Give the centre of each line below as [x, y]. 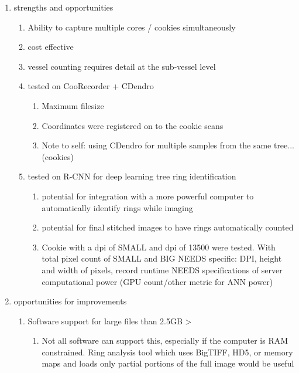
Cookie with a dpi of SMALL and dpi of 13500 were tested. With [159, 247]
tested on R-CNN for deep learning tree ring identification [132, 176]
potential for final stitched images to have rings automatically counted [168, 227]
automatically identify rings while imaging [117, 207]
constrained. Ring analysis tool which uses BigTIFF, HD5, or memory [167, 352]
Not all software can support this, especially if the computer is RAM [165, 340]
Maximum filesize [73, 105]
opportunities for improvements [70, 301]
